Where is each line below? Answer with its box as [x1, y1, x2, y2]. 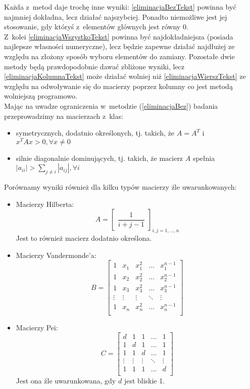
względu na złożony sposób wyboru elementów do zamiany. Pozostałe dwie [4, 51, 235, 61]
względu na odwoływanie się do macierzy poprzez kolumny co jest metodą [4, 80, 233, 91]
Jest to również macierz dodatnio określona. [16, 233, 152, 243]
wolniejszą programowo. [4, 91, 77, 101]
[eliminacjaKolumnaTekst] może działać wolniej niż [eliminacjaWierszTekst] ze [4, 71, 246, 81]
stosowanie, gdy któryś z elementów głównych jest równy [4, 21, 181, 32]
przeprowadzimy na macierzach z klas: [4, 110, 123, 121]
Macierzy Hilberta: [16, 198, 74, 209]
